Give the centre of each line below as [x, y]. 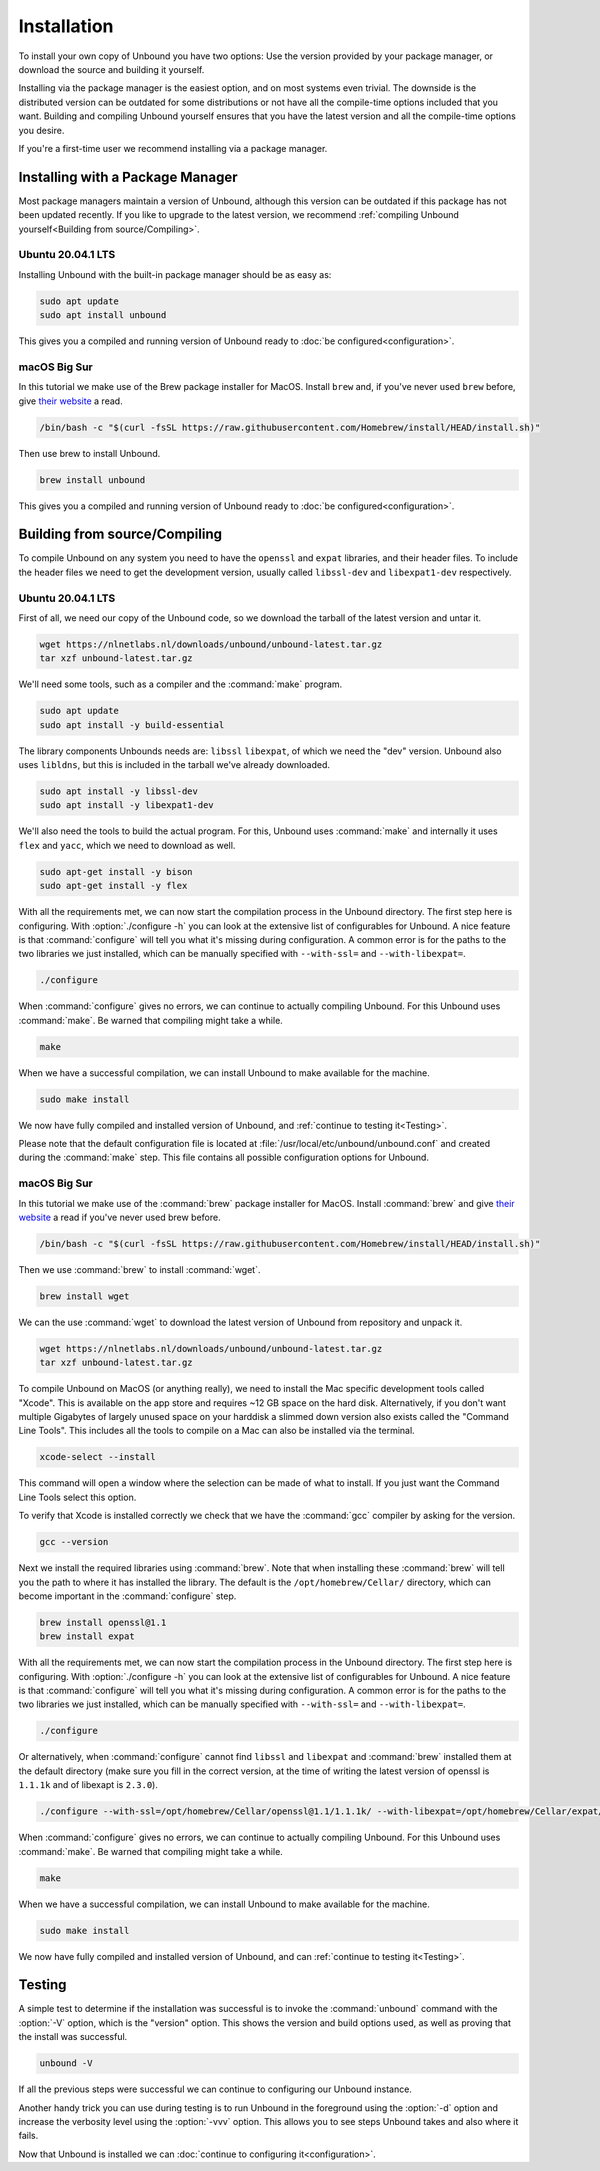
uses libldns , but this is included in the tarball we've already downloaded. [174, 765]
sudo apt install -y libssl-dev [119, 791]
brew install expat [87, 1636]
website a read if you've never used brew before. [119, 1217]
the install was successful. [73, 2037]
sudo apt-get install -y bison [116, 871]
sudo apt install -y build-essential [132, 724]
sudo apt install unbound [103, 315]
